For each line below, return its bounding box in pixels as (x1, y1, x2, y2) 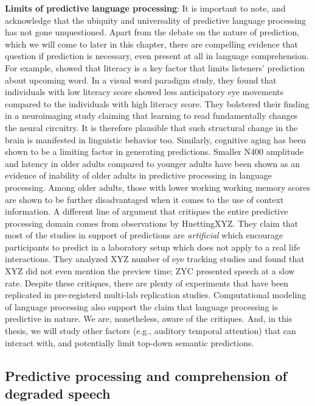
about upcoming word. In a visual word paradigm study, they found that (5, 73, 277, 86)
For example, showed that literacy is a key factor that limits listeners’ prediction (5, 61, 305, 74)
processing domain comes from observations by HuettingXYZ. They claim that (5, 216, 299, 229)
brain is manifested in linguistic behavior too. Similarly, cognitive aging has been (5, 133, 306, 146)
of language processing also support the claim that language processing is (5, 300, 278, 313)
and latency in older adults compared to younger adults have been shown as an (5, 157, 300, 169)
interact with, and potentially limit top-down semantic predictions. (5, 336, 254, 349)
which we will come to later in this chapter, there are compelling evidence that (5, 37, 299, 50)
